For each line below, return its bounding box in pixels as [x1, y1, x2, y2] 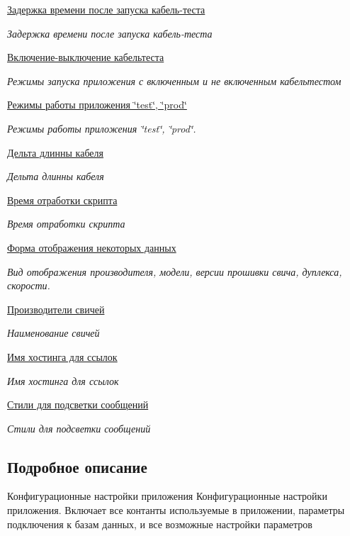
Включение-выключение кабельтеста [7, 50, 164, 65]
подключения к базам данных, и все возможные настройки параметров [7, 516, 312, 531]
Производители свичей [7, 301, 105, 316]
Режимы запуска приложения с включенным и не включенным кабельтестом [7, 73, 341, 88]
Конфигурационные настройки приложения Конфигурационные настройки [7, 488, 327, 503]
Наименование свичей [7, 325, 100, 340]
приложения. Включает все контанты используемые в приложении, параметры [7, 503, 345, 518]
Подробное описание [7, 455, 147, 477]
